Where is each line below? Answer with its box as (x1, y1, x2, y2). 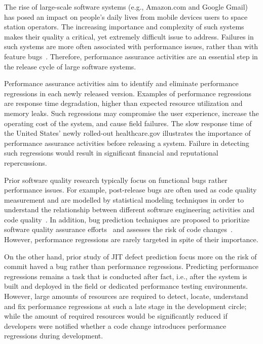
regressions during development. (4, 330, 103, 341)
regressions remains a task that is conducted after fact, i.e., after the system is (4, 271, 247, 281)
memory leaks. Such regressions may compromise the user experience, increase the (4, 107, 259, 118)
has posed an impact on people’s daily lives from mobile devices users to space (4, 11, 248, 22)
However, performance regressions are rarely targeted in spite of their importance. (4, 234, 258, 245)
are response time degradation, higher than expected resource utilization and (4, 98, 243, 108)
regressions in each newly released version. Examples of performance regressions (4, 88, 252, 98)
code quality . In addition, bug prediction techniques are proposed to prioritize (4, 214, 250, 224)
